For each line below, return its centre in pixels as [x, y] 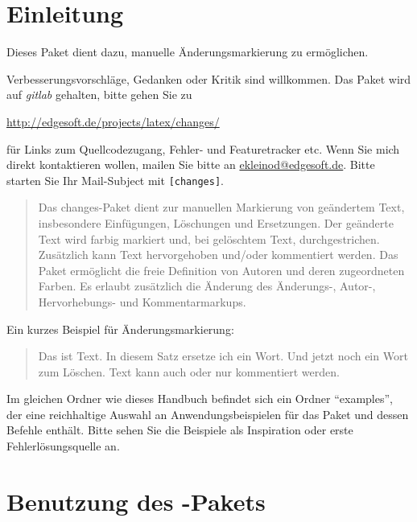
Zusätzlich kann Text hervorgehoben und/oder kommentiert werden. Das [218, 255]
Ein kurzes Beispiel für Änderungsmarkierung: [120, 329]
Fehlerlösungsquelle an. [63, 446]
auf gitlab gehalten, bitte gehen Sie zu [99, 95]
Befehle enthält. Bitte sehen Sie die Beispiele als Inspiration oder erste [180, 430]
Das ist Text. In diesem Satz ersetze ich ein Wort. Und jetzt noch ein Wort [223, 356]
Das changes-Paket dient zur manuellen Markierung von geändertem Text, [221, 207]
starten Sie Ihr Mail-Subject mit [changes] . [115, 180]
